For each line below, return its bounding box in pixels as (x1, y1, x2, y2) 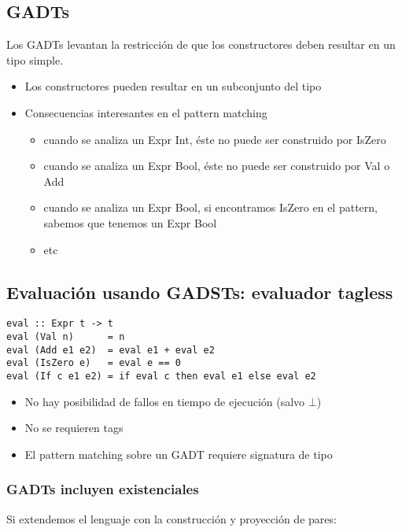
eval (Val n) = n (6, 331, 125, 342)
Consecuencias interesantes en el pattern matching (24, 104, 267, 120)
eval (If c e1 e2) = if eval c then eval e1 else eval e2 (6, 370, 316, 382)
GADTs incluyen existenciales (6, 479, 199, 499)
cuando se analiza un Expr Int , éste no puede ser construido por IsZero (43, 131, 386, 147)
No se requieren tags (24, 419, 124, 436)
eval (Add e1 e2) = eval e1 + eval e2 (6, 344, 215, 356)
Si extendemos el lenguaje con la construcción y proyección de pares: (6, 510, 337, 526)
